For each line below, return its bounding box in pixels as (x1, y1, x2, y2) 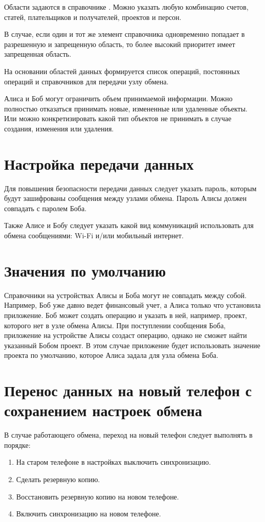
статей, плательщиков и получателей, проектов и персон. (4, 11, 182, 22)
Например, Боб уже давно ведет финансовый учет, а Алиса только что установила (4, 300, 261, 310)
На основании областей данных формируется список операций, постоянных (4, 65, 240, 76)
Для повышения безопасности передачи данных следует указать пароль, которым (4, 183, 257, 193)
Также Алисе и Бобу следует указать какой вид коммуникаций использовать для (4, 220, 254, 231)
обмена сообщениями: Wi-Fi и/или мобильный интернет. (4, 230, 184, 241)
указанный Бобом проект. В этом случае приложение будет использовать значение (4, 339, 260, 350)
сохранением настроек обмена (4, 400, 202, 421)
